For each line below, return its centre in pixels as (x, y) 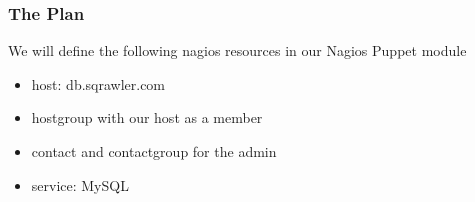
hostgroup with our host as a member (147, 117)
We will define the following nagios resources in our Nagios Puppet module (237, 50)
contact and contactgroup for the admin (154, 151)
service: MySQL (80, 184)
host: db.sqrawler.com (98, 83)
